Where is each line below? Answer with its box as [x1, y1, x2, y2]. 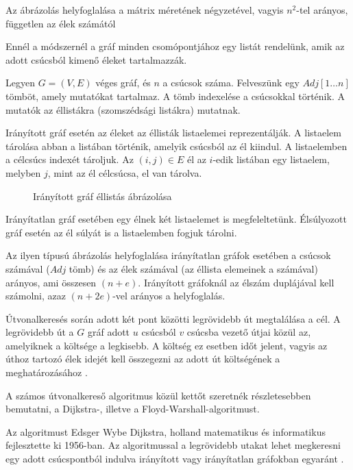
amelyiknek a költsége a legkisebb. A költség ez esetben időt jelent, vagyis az [5, 338, 328, 352]
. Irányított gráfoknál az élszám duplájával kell [138, 275, 334, 289]
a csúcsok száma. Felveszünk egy [162, 75, 300, 90]
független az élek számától [5, 16, 116, 30]
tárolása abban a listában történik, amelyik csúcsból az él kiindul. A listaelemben [5, 138, 348, 153]
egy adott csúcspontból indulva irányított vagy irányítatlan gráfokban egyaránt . [5, 452, 344, 466]
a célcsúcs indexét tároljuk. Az [5, 152, 134, 166]
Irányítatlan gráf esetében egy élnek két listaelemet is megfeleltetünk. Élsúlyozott [5, 212, 347, 226]
